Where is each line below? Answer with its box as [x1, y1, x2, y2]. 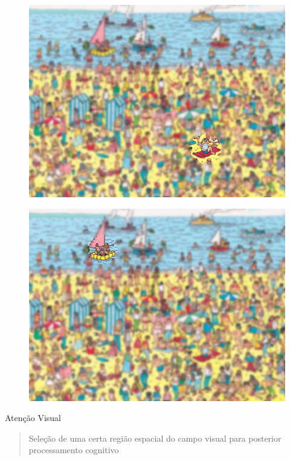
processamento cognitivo [28, 443, 119, 456]
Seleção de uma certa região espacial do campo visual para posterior [28, 431, 282, 444]
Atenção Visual [5, 411, 62, 424]
